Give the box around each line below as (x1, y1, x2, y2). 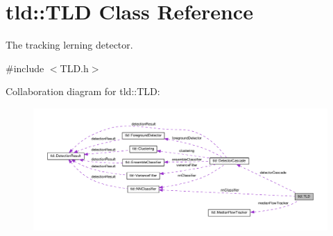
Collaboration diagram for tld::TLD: (6, 84, 160, 99)
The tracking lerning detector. (6, 37, 133, 52)
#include (6, 60, 44, 75)
